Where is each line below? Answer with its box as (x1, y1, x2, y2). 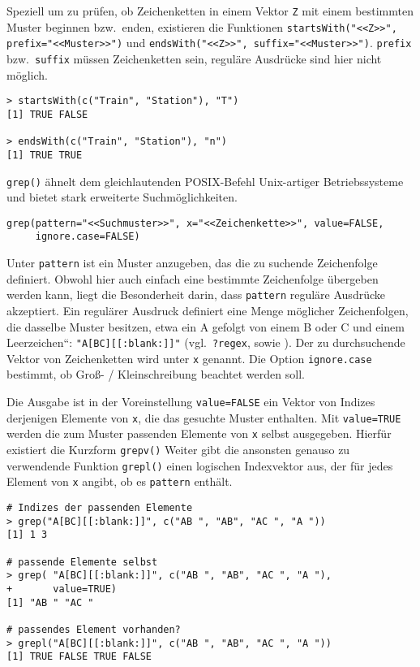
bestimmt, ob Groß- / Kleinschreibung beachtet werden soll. (6, 366, 305, 383)
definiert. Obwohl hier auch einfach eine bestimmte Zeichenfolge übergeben (6, 270, 379, 287)
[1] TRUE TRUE (6, 149, 83, 161)
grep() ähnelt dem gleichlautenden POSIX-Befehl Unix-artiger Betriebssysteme (6, 172, 404, 189)
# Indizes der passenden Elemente (6, 502, 193, 513)
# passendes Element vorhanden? (6, 623, 181, 635)
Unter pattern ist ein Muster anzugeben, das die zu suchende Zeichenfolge (6, 254, 378, 271)
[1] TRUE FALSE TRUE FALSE (6, 651, 152, 663)
